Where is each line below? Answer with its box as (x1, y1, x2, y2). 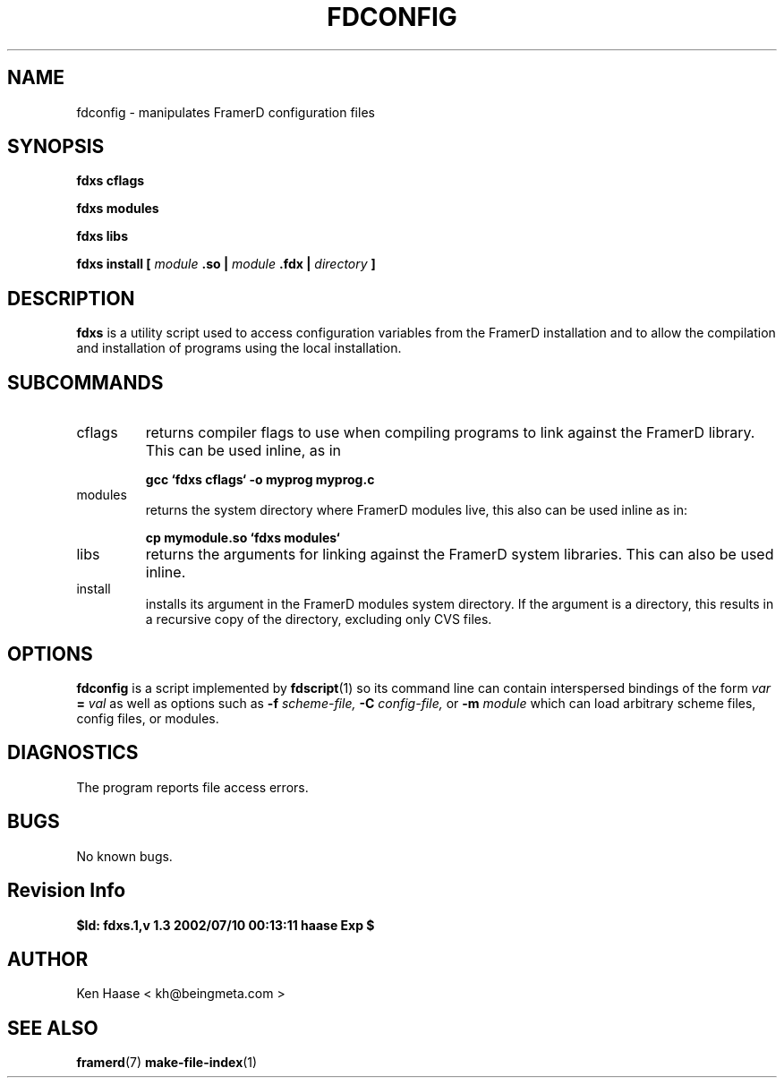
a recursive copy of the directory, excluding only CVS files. (145, 611, 492, 628)
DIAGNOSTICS (7, 741, 139, 765)
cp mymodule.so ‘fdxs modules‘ (145, 530, 340, 546)
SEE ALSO (7, 1016, 98, 1039)
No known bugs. (76, 848, 173, 864)
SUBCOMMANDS (7, 371, 164, 394)
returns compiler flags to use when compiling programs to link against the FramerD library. (145, 423, 755, 442)
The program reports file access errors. (76, 779, 309, 795)
